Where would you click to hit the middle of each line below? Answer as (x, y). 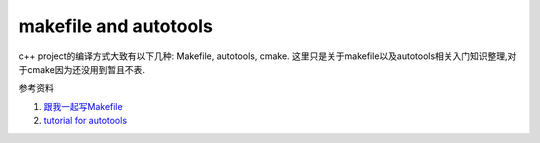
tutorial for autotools (85, 121)
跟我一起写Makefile (83, 106)
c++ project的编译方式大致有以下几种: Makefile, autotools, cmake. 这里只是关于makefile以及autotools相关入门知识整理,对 (267, 56)
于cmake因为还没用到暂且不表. (81, 69)
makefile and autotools (116, 26)
